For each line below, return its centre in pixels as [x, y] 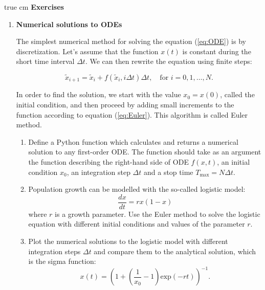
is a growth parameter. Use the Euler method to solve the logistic [158, 214]
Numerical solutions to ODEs [69, 24]
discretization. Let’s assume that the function [87, 51]
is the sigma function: [62, 261]
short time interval [45, 61]
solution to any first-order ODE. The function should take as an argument [145, 152]
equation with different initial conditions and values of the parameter [137, 224]
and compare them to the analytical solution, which [175, 251]
